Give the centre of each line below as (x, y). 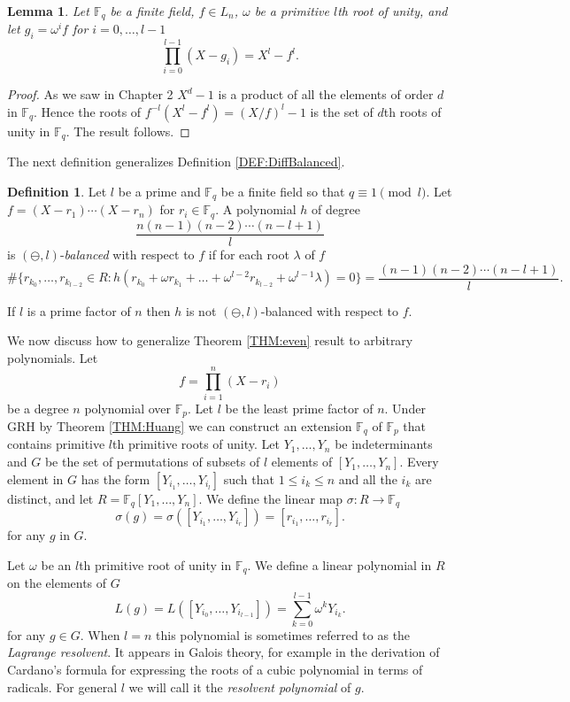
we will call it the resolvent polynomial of (240, 687)
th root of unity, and (393, 11)
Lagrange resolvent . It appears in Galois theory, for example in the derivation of (223, 652)
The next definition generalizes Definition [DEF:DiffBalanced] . (176, 162)
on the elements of (57, 583)
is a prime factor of (79, 310)
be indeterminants (384, 444)
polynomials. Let (53, 357)
